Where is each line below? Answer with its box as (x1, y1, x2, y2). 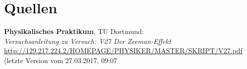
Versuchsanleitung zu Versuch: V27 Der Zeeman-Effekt (4, 35, 171, 46)
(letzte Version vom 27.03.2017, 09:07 (4, 55, 117, 65)
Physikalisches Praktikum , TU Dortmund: (4, 26, 144, 36)
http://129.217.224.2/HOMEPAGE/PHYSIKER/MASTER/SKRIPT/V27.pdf (4, 45, 243, 56)
